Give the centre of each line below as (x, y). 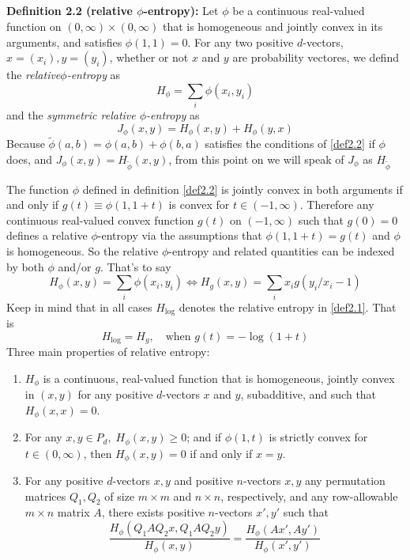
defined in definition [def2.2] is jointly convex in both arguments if (243, 189)
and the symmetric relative (71, 115)
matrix (73, 512)
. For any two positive (241, 42)
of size (120, 496)
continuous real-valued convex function (100, 219)
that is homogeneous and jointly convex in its (273, 26)
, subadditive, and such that (308, 394)
